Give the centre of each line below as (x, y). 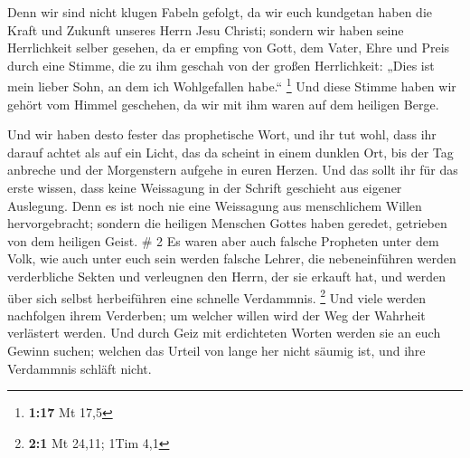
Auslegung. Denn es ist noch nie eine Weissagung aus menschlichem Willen (215, 205)
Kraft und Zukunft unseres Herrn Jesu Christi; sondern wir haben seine (206, 29)
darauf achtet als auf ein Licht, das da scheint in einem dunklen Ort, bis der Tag (230, 152)
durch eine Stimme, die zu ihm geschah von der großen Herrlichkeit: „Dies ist (221, 65)
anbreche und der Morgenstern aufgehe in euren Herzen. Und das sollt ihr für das (233, 170)
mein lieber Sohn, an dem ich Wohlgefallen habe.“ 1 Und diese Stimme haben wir (232, 85)
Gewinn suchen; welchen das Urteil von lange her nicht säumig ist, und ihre (216, 350)
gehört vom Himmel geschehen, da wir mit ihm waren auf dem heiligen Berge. (223, 104)
